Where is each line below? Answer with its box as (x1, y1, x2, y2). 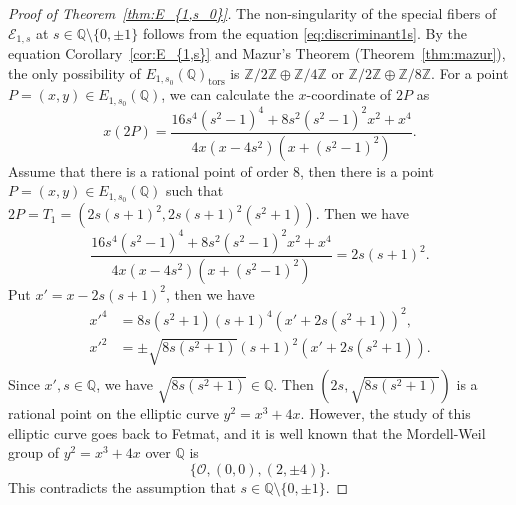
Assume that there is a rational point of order (8, 160, 289, 181)
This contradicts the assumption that (8, 476, 236, 497)
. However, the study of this (300, 402, 471, 423)
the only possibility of (8, 62, 141, 83)
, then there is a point (300, 160, 434, 181)
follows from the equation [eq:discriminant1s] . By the (142, 22, 467, 43)
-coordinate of (306, 84, 392, 105)
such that (165, 180, 224, 201)
